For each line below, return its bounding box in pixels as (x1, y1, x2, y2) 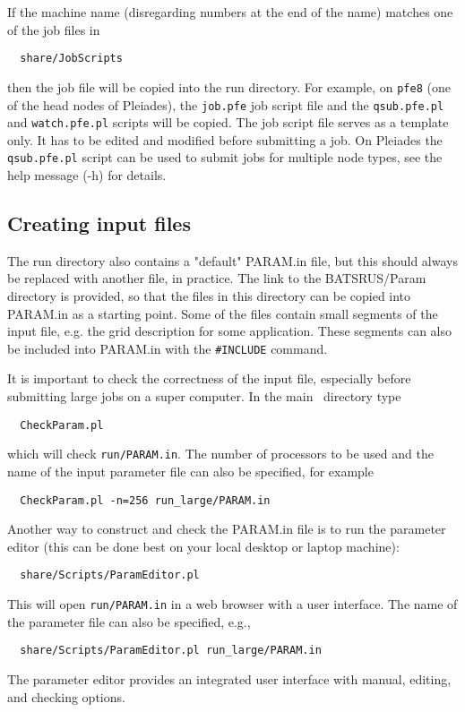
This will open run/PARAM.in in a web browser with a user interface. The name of (7, 595, 458, 613)
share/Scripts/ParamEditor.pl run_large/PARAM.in (20, 644, 322, 657)
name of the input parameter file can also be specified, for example (7, 461, 374, 480)
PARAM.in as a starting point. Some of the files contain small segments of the (7, 304, 438, 322)
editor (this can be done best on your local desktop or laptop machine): (7, 536, 400, 555)
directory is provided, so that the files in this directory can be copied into (7, 287, 411, 305)
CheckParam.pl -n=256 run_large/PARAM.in (20, 493, 271, 507)
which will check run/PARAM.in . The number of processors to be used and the (7, 444, 434, 463)
